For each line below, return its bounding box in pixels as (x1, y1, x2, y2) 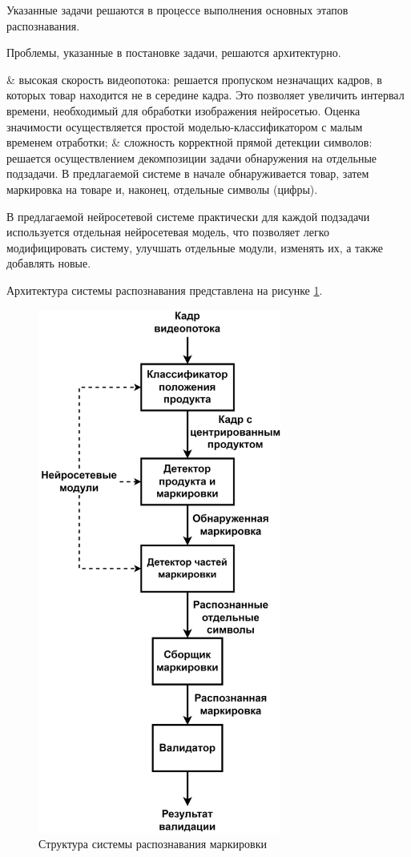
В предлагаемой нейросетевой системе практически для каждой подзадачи (6, 207, 370, 224)
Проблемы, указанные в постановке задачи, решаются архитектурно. (6, 44, 341, 61)
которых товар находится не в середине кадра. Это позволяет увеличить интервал (6, 87, 405, 103)
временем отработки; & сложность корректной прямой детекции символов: (6, 134, 373, 151)
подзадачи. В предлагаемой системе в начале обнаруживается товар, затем (6, 165, 369, 182)
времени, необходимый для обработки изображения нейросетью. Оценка (6, 102, 361, 119)
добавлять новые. (6, 255, 91, 272)
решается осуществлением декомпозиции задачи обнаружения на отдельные (6, 149, 377, 166)
